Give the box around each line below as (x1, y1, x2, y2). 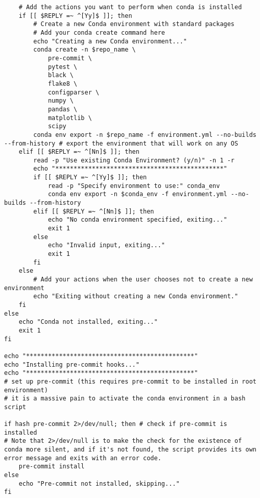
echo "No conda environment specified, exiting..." (48, 216, 227, 224)
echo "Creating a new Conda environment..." (33, 37, 187, 45)
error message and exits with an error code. (4, 454, 161, 462)
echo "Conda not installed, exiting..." (18, 318, 158, 326)
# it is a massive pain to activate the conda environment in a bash (4, 395, 246, 402)
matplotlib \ (48, 114, 92, 122)
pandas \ (48, 105, 78, 113)
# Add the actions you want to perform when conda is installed (18, 4, 242, 11)
